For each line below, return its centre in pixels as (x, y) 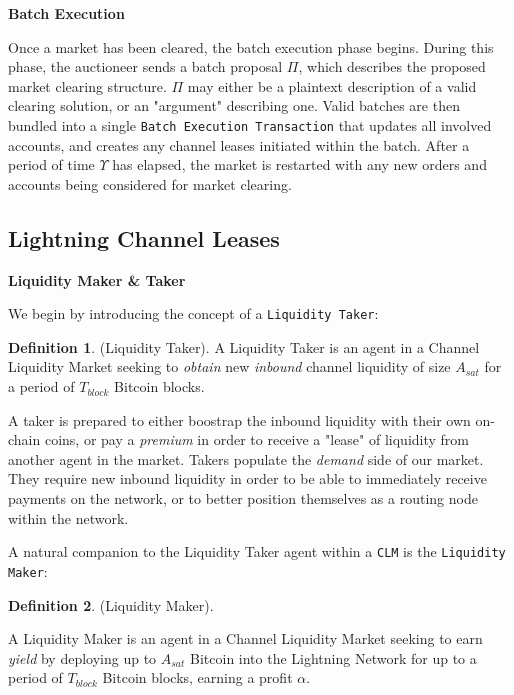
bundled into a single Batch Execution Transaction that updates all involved (250, 124)
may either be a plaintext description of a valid (332, 85)
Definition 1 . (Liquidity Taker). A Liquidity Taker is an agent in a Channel (244, 346)
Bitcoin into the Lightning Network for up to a (333, 657)
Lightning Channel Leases (144, 237)
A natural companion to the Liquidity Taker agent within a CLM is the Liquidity (257, 551)
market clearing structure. (87, 85)
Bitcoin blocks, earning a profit (197, 677)
